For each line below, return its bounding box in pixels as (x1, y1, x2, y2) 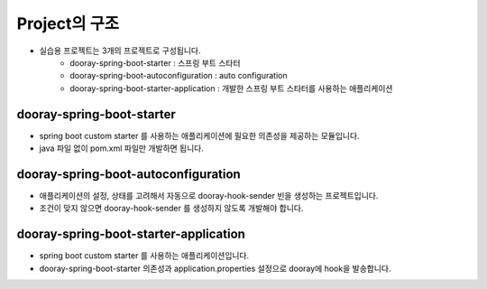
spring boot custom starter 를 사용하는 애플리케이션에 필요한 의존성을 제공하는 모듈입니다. (39, 130, 360, 141)
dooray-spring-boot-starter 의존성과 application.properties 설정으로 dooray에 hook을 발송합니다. (39, 263, 391, 274)
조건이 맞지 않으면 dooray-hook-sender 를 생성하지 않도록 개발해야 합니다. (39, 203, 304, 214)
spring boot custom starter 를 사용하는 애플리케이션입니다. (39, 250, 250, 261)
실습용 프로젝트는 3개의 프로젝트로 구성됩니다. (39, 45, 202, 56)
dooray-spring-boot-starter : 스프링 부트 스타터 (69, 57, 241, 68)
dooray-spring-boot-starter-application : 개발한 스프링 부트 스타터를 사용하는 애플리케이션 (69, 82, 393, 94)
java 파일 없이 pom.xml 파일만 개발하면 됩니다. (39, 143, 205, 154)
